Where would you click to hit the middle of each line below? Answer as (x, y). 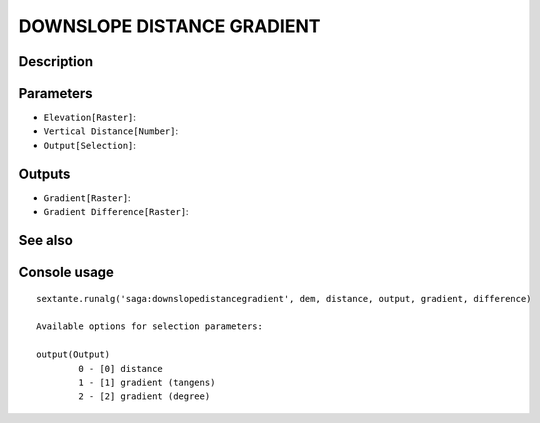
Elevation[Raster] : (90, 117)
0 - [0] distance (121, 368)
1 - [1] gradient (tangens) (147, 382)
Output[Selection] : (90, 145)
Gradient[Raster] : (87, 197)
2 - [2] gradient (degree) (144, 396)
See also (46, 240)
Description (56, 61)
